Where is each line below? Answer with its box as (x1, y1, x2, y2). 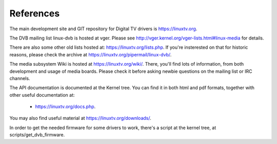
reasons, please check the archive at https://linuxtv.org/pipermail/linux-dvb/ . (9, 51, 172, 57)
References (9, 8, 60, 19)
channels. (9, 75, 30, 81)
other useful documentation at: (9, 92, 75, 98)
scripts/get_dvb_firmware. (9, 132, 65, 138)
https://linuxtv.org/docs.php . (35, 104, 96, 110)
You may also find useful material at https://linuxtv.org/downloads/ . (9, 115, 151, 121)
